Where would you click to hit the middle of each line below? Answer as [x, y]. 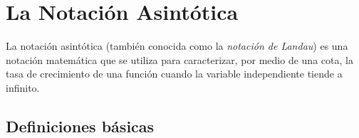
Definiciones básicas [80, 126]
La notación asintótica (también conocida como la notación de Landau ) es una [177, 46]
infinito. [23, 87]
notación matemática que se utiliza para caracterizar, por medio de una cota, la [179, 59]
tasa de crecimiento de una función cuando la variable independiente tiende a [174, 74]
